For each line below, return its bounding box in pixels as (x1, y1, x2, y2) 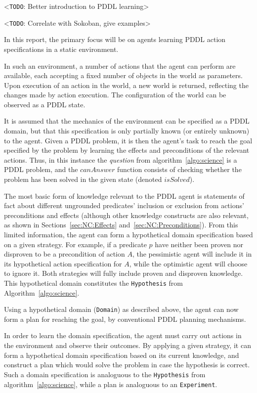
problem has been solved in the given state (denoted (4, 174, 162, 184)
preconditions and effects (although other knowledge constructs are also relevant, (4, 210, 249, 220)
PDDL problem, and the (4, 164, 78, 175)
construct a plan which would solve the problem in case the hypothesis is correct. (4, 359, 250, 370)
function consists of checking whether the (117, 164, 242, 175)
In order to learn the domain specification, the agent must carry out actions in (4, 330, 242, 341)
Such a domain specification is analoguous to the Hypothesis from (4, 369, 206, 379)
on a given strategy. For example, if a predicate (4, 239, 147, 249)
